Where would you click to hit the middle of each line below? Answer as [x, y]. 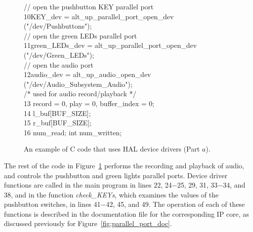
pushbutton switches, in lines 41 [52, 204]
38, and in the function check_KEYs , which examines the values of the [111, 194]
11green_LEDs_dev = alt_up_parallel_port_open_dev [110, 45]
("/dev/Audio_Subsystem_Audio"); [78, 84]
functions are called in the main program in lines [78, 185]
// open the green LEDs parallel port [81, 35]
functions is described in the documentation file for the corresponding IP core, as [126, 213]
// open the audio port [59, 64]
